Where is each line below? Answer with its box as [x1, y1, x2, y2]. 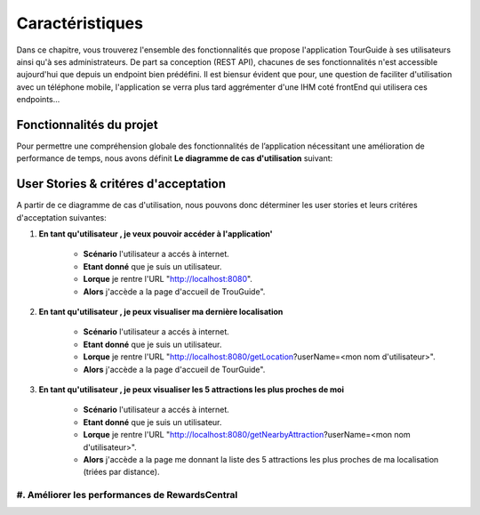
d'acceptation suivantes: [16, 212, 107, 222]
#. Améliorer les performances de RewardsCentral [16, 489, 238, 502]
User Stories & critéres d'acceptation [16, 176, 227, 191]
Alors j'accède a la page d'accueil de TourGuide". [83, 364, 266, 374]
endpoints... [16, 94, 60, 105]
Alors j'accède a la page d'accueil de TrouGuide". [83, 286, 266, 297]
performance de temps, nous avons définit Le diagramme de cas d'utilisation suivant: [16, 153, 333, 164]
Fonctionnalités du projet [16, 117, 159, 133]
